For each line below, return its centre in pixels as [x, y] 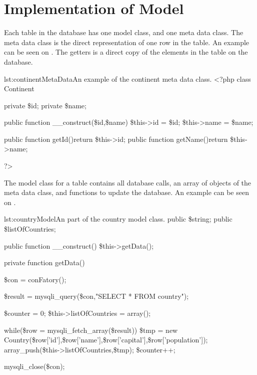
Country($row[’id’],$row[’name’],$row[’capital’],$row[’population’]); [106, 340]
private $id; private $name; [45, 105]
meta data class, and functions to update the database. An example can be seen [126, 192]
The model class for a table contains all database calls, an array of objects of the [128, 182]
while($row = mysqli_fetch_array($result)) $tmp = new [91, 330]
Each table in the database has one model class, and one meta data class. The [124, 32]
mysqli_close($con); [34, 366]
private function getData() [44, 262]
